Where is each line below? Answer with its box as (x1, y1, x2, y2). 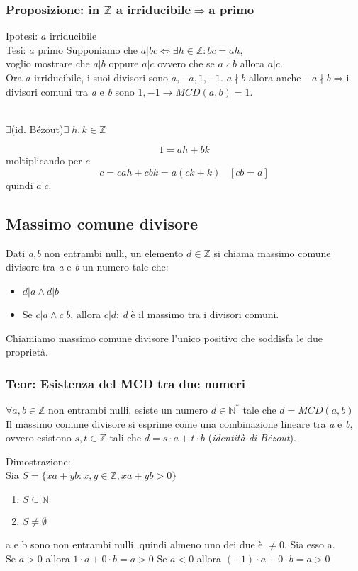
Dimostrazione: (6, 453, 71, 468)
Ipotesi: (6, 28, 38, 43)
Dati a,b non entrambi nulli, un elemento (6, 245, 184, 260)
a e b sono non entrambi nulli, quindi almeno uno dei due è (6, 536, 263, 551)
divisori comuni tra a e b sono (6, 84, 135, 98)
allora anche (248, 70, 301, 84)
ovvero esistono (6, 430, 72, 445)
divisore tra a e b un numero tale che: (6, 259, 169, 274)
